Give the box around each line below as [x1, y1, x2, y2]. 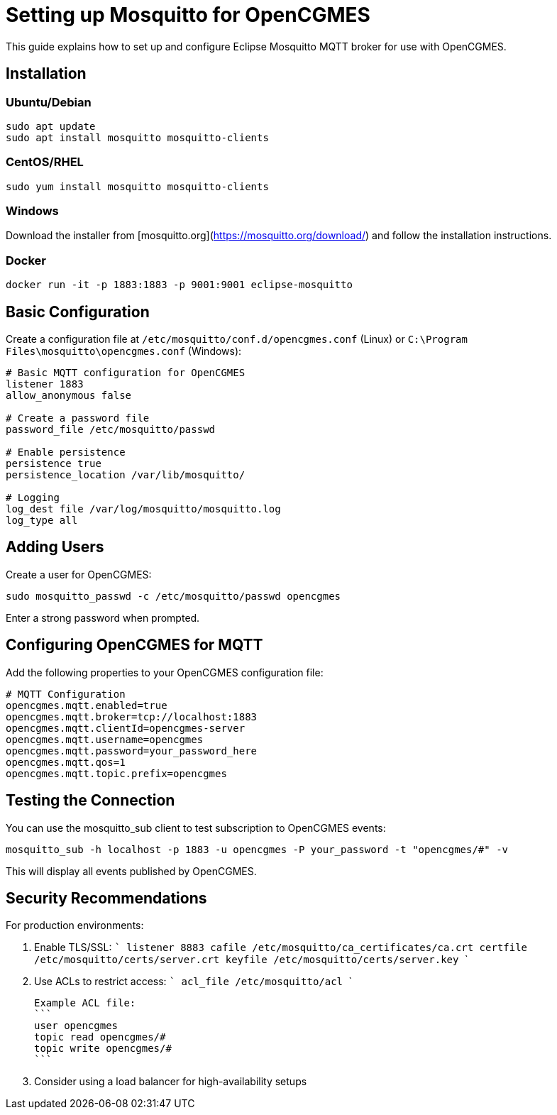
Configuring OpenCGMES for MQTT [6, 636, 263, 654]
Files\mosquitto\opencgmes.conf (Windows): [6, 345, 242, 358]
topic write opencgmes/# [34, 1043, 172, 1055]
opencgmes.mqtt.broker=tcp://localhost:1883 [6, 710, 258, 723]
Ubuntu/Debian [6, 94, 92, 109]
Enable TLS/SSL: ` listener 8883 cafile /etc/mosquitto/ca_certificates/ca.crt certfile [34, 941, 528, 954]
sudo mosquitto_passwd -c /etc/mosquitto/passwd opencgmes [6, 590, 341, 602]
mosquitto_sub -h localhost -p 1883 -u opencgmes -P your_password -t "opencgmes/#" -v [6, 843, 509, 855]
